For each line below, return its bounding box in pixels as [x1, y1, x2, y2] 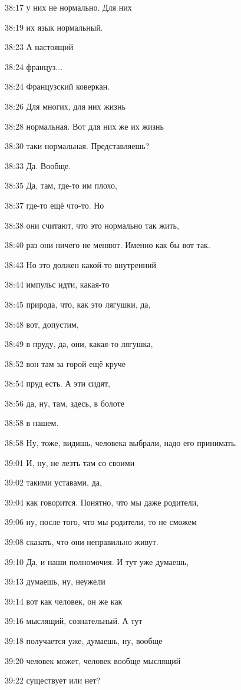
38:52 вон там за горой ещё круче [5, 357, 126, 369]
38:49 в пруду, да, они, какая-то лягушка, [5, 338, 153, 350]
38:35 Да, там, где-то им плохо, [5, 179, 117, 192]
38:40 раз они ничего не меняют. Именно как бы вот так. [5, 239, 210, 251]
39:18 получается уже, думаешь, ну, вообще [5, 635, 163, 646]
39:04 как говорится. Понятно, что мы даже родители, [5, 496, 199, 508]
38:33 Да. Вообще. [5, 159, 71, 171]
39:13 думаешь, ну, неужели [5, 575, 105, 587]
